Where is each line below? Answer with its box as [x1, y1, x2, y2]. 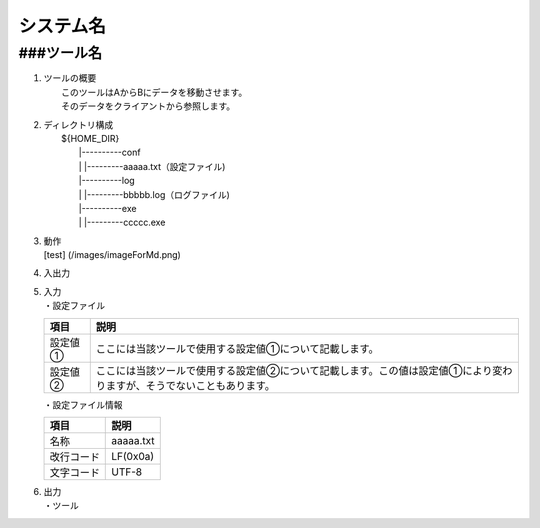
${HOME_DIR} [61, 132, 120, 144]
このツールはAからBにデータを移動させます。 [61, 86, 248, 98]
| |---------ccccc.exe [78, 216, 166, 229]
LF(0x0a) [111, 450, 155, 464]
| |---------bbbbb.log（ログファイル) [78, 188, 230, 200]
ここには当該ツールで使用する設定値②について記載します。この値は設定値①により [95, 363, 493, 377]
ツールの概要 [43, 72, 97, 84]
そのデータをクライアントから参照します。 [61, 100, 236, 112]
